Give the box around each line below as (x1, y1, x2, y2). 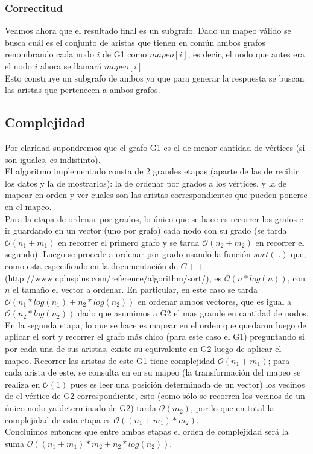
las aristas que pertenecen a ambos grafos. (5, 83, 160, 96)
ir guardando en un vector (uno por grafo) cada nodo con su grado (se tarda (5, 224, 287, 237)
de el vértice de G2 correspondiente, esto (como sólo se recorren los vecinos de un (5, 389, 305, 402)
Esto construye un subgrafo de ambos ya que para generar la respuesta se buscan (5, 71, 305, 84)
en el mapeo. (5, 200, 52, 213)
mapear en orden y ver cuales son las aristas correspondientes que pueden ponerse (5, 188, 308, 201)
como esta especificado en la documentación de (5, 259, 178, 272)
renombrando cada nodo (5, 48, 94, 60)
